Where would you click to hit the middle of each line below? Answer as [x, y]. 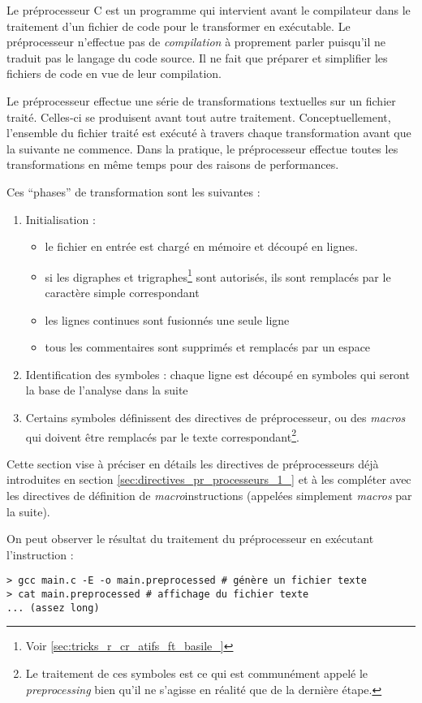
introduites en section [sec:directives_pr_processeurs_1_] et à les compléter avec [209, 479]
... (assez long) [53, 608]
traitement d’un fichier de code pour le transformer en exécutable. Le [179, 26]
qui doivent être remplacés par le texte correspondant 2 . [162, 435]
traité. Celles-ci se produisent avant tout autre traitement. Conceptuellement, [199, 116]
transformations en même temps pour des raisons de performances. [173, 164]
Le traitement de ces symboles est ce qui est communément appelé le [197, 673]
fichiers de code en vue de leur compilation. [114, 73]
